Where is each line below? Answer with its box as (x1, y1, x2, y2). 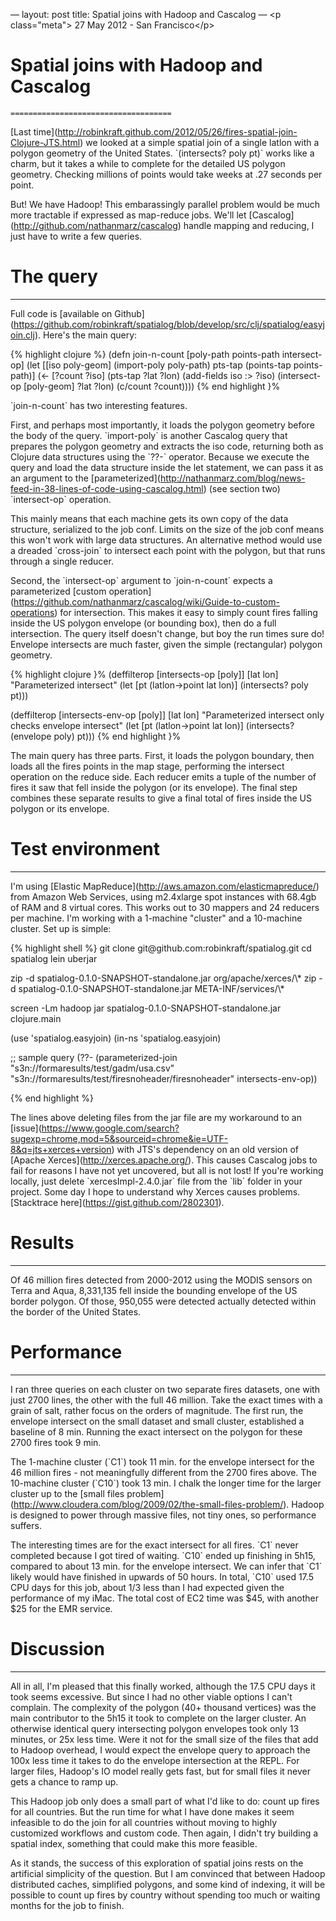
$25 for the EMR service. (10, 1602, 113, 1614)
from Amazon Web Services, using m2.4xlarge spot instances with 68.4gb (10, 890, 317, 903)
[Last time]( (10, 125, 58, 138)
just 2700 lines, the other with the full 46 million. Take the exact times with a (10, 1394, 323, 1406)
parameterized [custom (10, 585, 107, 597)
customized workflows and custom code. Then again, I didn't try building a (10, 1827, 319, 1839)
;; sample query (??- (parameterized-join (10, 1051, 178, 1063)
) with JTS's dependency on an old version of (111, 1143, 299, 1155)
